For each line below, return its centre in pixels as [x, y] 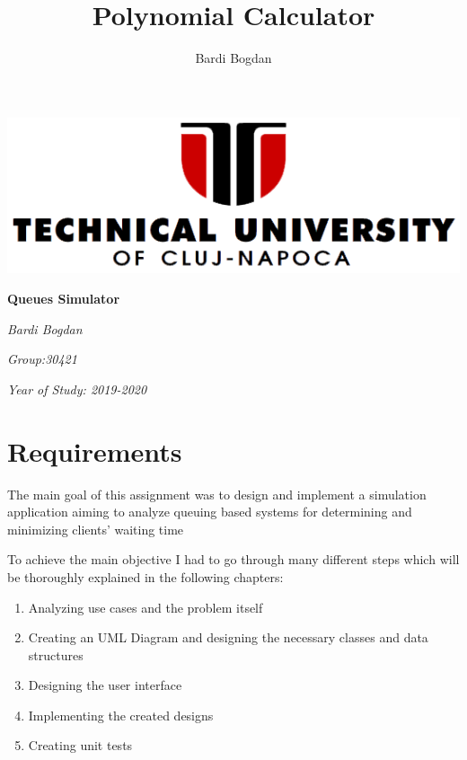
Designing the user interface [105, 685]
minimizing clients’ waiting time [96, 529]
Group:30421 [42, 359]
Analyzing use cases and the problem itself [145, 607]
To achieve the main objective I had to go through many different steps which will [233, 559]
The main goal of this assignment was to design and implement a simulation [217, 494]
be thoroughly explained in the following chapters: [145, 576]
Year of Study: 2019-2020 [77, 389]
